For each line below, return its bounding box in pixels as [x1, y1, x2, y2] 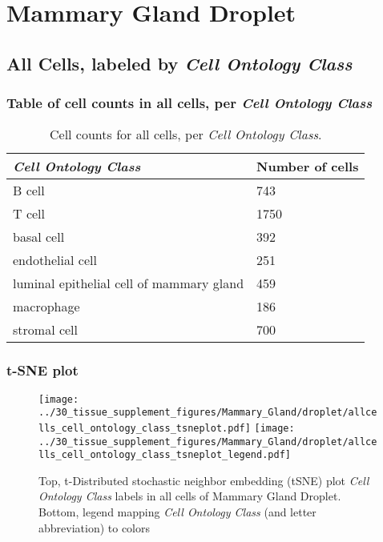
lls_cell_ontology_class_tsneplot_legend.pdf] [38, 449, 291, 461]
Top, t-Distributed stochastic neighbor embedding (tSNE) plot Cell [38, 472, 369, 488]
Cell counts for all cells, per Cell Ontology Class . [49, 125, 322, 144]
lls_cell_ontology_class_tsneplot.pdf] [38, 422, 251, 434]
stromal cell [13, 320, 79, 339]
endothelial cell [13, 251, 97, 270]
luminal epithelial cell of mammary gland [13, 274, 244, 293]
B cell [13, 181, 45, 200]
